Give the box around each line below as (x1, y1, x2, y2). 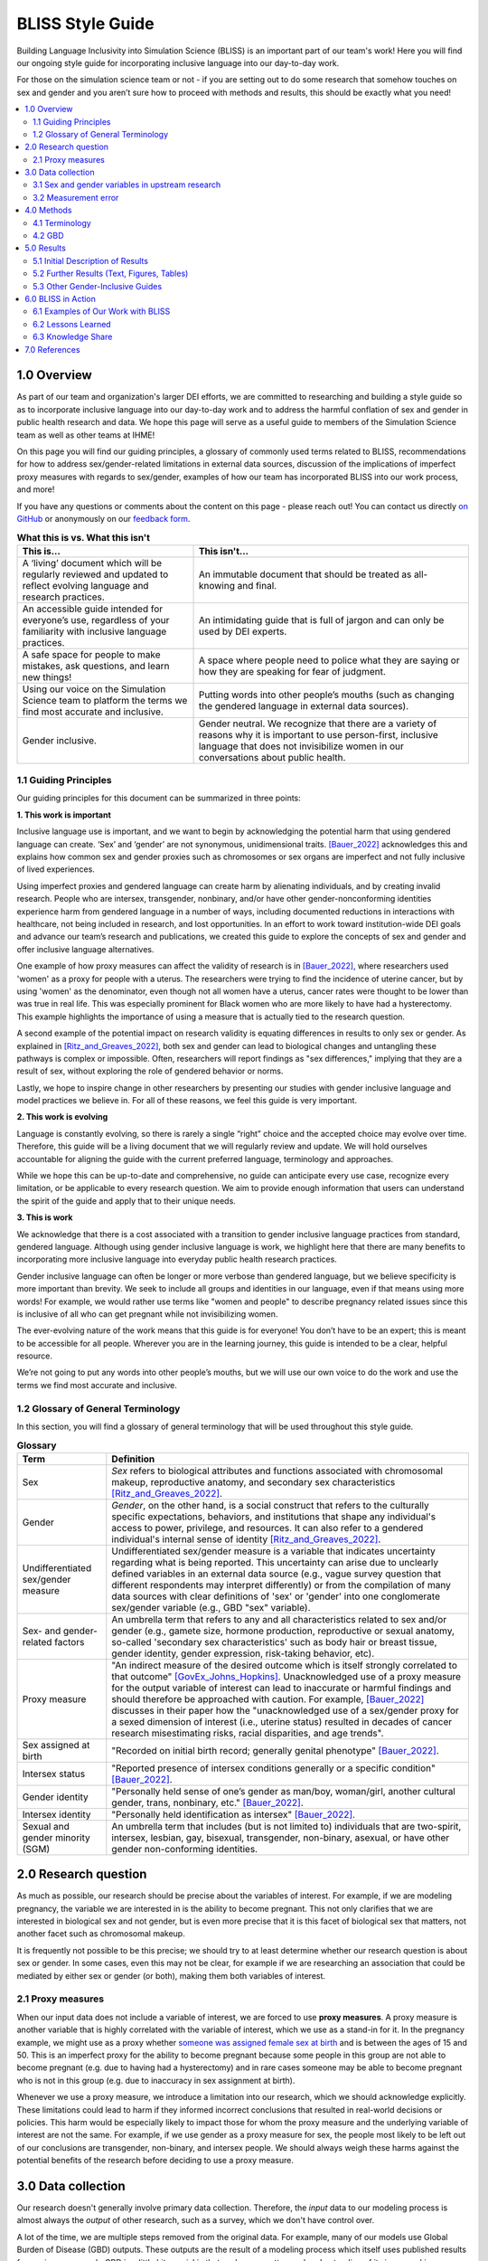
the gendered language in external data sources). (198, 699, 409, 712)
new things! (22, 670, 72, 683)
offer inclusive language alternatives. (16, 943, 155, 954)
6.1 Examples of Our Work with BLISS (33, 306, 171, 317)
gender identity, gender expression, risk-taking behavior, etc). (111, 1647, 375, 1660)
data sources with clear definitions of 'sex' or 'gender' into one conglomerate (111, 1590, 440, 1603)
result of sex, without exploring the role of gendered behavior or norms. (16, 1065, 284, 1076)
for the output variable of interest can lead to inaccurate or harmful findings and (111, 1681, 452, 1694)
